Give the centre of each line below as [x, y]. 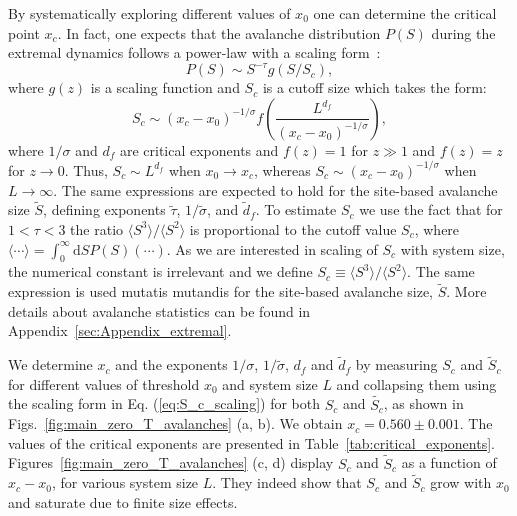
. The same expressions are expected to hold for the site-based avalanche [275, 189]
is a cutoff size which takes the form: [374, 87]
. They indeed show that [287, 482]
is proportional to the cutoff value [293, 228]
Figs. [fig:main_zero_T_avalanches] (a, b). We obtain [175, 423]
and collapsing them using [416, 383]
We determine [50, 364]
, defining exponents [104, 209]
